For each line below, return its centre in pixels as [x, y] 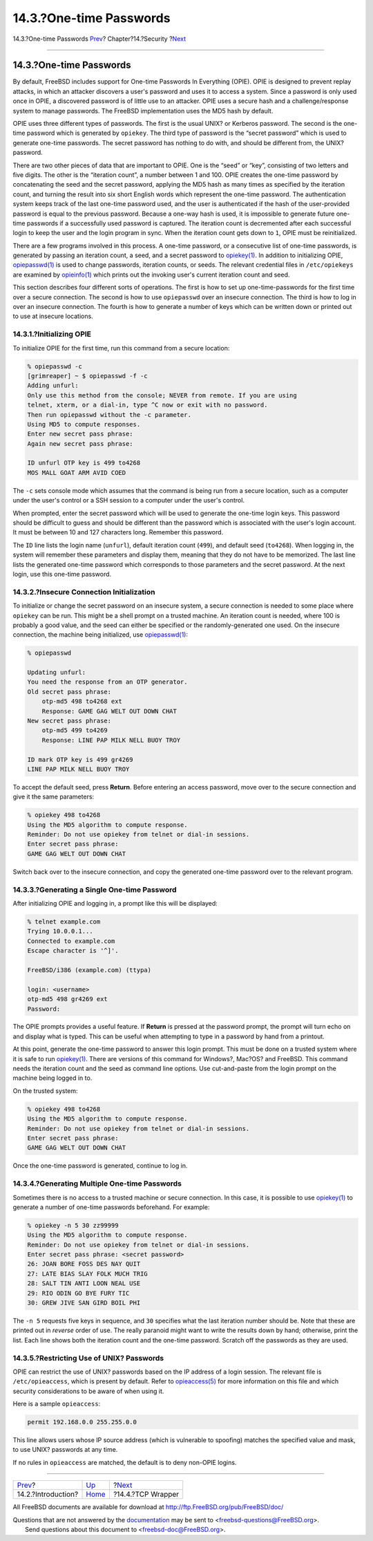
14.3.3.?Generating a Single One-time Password [95, 890]
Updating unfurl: [57, 673]
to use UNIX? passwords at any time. [65, 1450]
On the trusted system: [46, 1091]
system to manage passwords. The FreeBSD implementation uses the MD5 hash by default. [143, 111]
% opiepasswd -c [55, 366]
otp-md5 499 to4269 [75, 730]
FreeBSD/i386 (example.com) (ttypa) [89, 970]
